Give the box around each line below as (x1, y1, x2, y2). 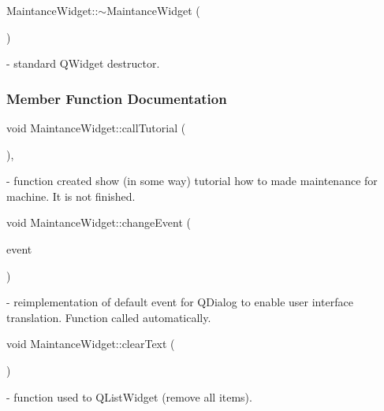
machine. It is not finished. (6, 187, 136, 204)
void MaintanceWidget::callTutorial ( (6, 120, 186, 135)
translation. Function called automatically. (6, 309, 211, 325)
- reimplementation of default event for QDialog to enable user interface (6, 294, 353, 310)
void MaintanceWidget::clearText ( (6, 335, 175, 352)
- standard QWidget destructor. (6, 55, 160, 72)
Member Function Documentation (6, 88, 227, 108)
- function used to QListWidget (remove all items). (6, 388, 252, 405)
